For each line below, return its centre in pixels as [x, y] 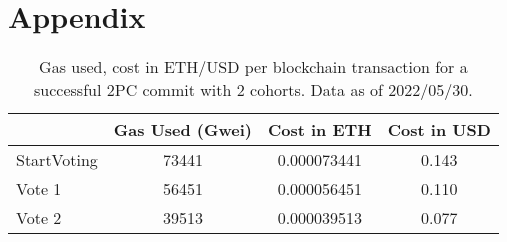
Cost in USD [439, 130]
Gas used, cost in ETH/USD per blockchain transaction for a [253, 67]
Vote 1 [39, 189]
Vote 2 [39, 218]
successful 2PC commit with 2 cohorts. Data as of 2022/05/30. [253, 90]
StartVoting [57, 160]
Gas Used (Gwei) [182, 130]
